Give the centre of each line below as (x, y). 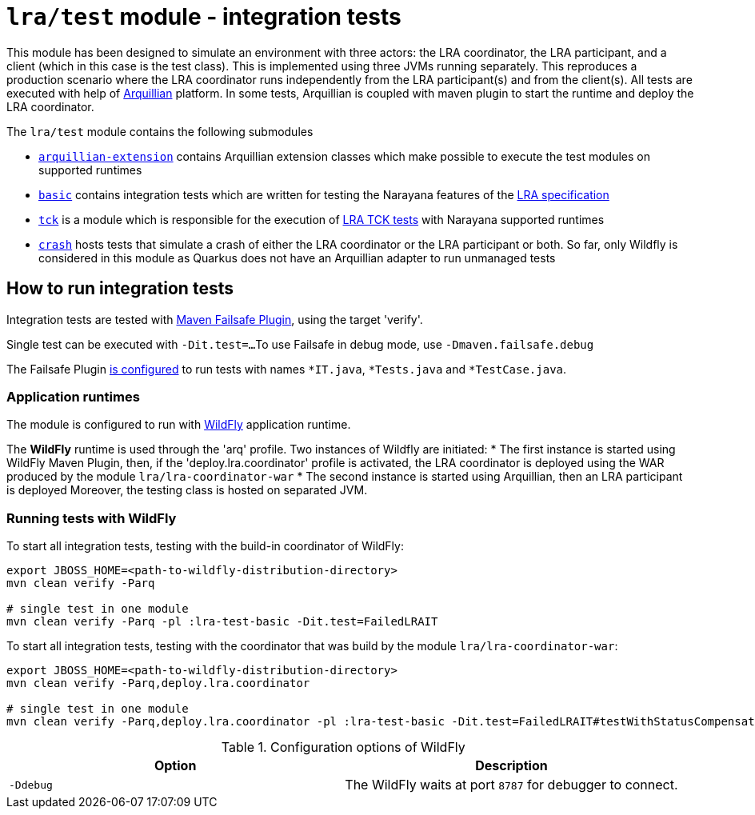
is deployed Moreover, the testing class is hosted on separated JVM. (187, 490)
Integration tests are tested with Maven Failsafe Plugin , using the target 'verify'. (215, 319)
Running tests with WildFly (92, 518)
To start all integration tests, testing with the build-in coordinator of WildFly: (205, 546)
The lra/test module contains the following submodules (160, 131)
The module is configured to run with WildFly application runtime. (179, 425)
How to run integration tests (120, 289)
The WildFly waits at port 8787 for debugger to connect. (511, 785)
